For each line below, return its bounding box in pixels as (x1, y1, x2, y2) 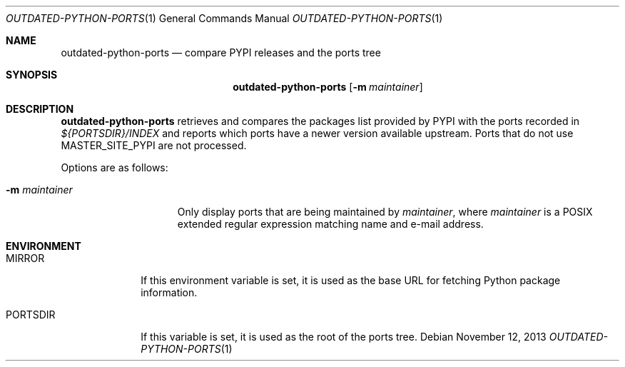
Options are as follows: (61, 161, 168, 174)
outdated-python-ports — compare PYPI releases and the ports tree (61, 46, 381, 59)
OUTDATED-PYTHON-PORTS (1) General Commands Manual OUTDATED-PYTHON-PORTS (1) (6, 12, 443, 24)
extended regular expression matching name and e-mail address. (177, 218, 484, 230)
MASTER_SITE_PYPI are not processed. (61, 139, 247, 151)
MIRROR (6, 252, 45, 264)
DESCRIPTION (6, 103, 74, 115)
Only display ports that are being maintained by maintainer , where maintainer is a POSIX (177, 206, 593, 218)
